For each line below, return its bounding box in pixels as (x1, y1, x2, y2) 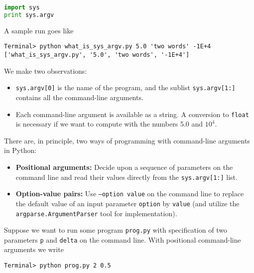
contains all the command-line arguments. (15, 92, 143, 102)
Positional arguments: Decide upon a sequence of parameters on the (15, 161, 233, 172)
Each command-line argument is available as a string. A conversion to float (15, 109, 249, 119)
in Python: (4, 145, 37, 155)
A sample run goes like (4, 25, 74, 35)
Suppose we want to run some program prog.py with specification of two (4, 225, 227, 235)
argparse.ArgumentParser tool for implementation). (15, 208, 177, 218)
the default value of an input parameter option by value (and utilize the (15, 198, 240, 208)
